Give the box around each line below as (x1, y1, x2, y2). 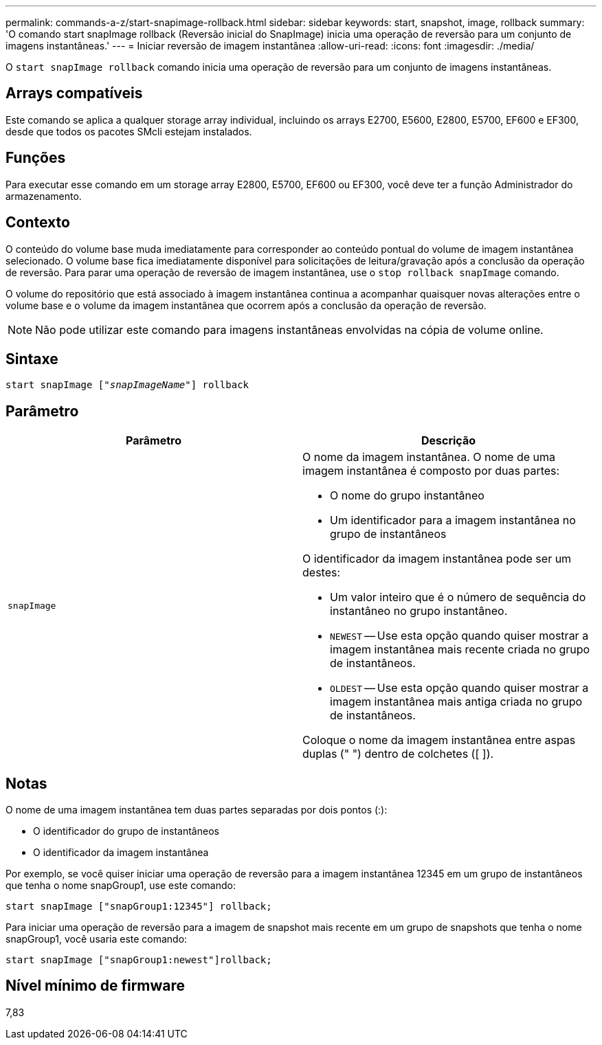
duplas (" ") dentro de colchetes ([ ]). (302, 747, 494, 761)
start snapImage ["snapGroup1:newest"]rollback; (5, 954, 272, 966)
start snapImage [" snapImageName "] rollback (5, 379, 249, 391)
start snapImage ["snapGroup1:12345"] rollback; (5, 901, 272, 912)
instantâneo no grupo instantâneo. (330, 604, 508, 618)
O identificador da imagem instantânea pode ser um (302, 552, 572, 566)
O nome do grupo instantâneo (330, 488, 484, 503)
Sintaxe (5, 350, 58, 368)
